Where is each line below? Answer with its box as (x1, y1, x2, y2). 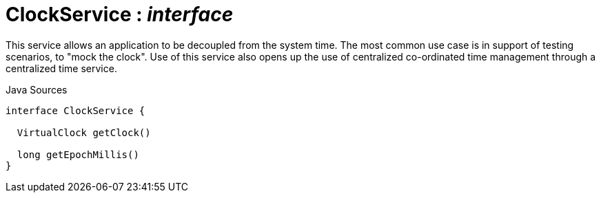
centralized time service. (6, 62, 117, 74)
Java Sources (6, 83, 68, 96)
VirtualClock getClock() (17, 126, 151, 138)
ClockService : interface (6, 3, 234, 26)
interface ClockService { (6, 104, 145, 116)
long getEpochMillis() (17, 148, 139, 160)
